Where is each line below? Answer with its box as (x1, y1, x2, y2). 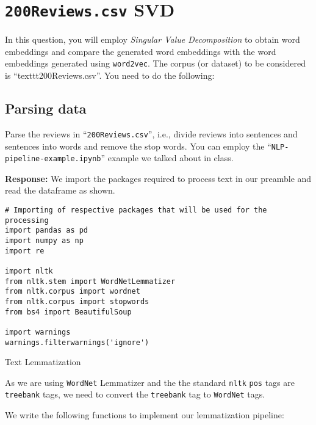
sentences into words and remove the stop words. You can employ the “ (5, 139, 271, 152)
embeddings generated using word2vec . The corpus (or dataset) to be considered (5, 57, 306, 70)
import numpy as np (5, 236, 84, 245)
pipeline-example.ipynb (5, 154, 101, 164)
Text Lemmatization (5, 355, 81, 368)
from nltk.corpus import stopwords (5, 297, 149, 306)
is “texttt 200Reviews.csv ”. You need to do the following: (5, 69, 215, 82)
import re (5, 246, 45, 255)
